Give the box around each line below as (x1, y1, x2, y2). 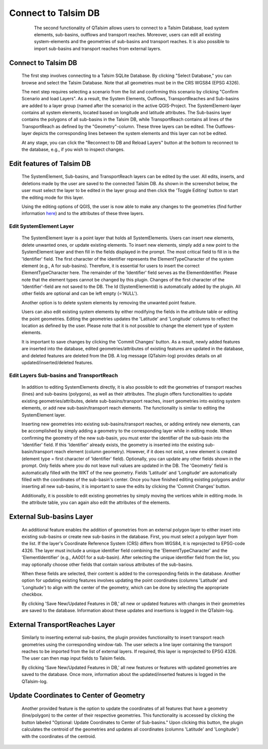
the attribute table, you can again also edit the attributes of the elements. (21, 499, 171, 506)
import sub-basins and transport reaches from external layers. (34, 45, 161, 52)
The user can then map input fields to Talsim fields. (21, 655, 127, 661)
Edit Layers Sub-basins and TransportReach (9, 372, 118, 379)
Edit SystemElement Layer (9, 223, 74, 230)
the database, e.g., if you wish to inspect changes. (21, 146, 125, 152)
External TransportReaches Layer (9, 620, 115, 629)
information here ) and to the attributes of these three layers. (21, 210, 144, 216)
